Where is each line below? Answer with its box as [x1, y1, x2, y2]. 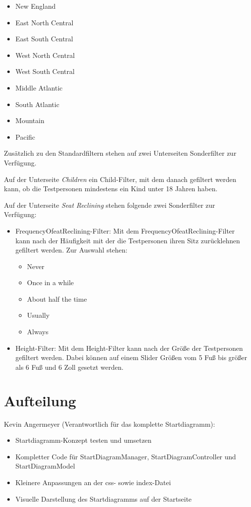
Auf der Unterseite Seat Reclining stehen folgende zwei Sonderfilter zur [4, 199, 215, 210]
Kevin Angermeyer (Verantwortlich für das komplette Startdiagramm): [4, 418, 215, 429]
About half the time [27, 293, 87, 304]
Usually [27, 310, 50, 320]
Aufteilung [4, 390, 77, 410]
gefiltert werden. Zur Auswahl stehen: [15, 245, 128, 255]
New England [15, 1, 56, 11]
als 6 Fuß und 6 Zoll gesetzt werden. [15, 362, 124, 372]
